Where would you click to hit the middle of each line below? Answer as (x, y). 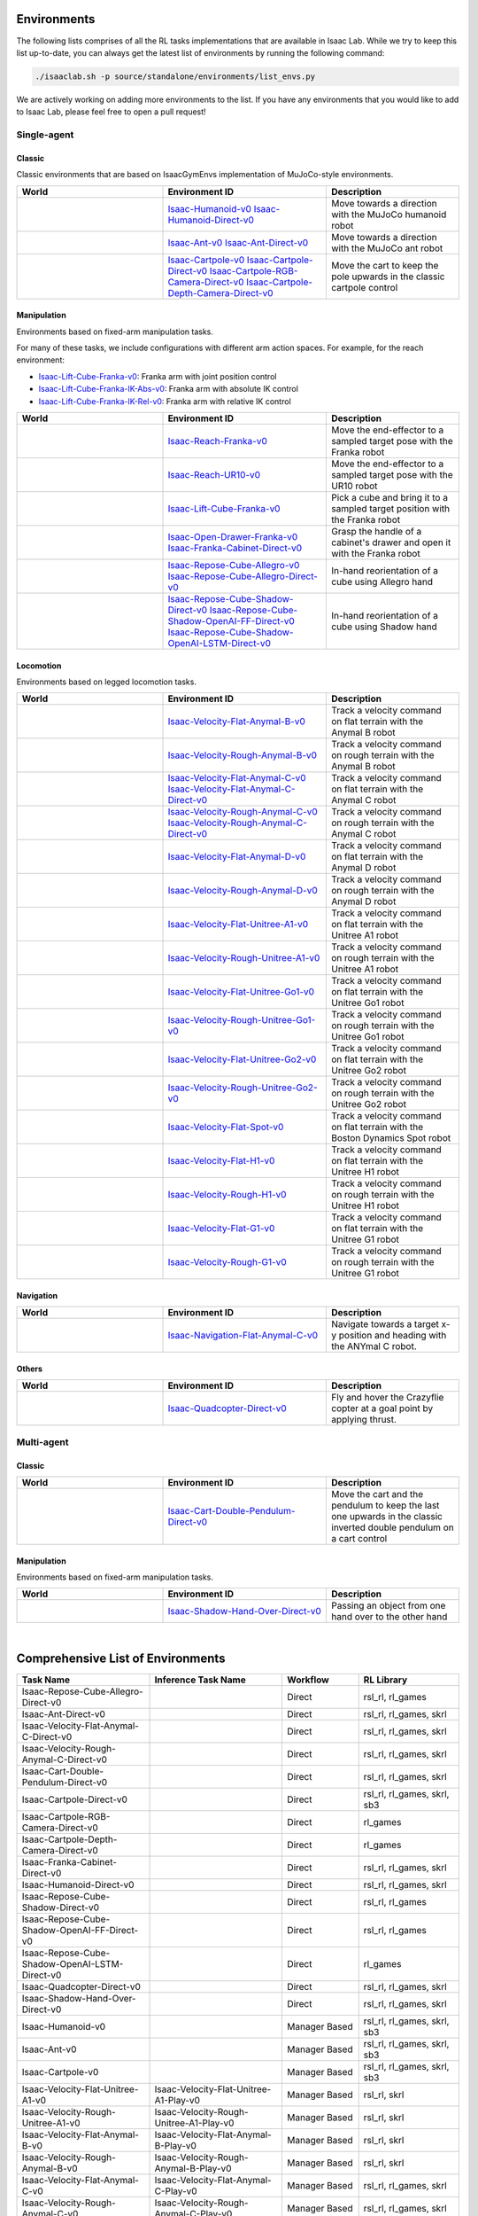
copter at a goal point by (382, 1408)
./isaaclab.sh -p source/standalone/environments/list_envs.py (175, 76)
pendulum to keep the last (385, 1505)
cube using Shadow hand (384, 627)
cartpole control (365, 287)
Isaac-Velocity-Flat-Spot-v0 (226, 1128)
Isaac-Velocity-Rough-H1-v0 (227, 1195)
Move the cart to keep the (385, 265)
